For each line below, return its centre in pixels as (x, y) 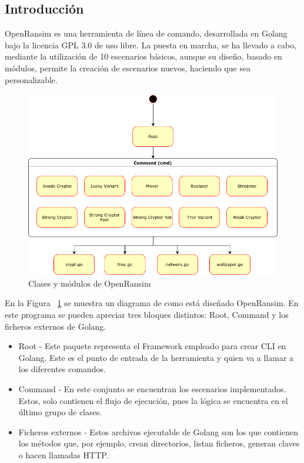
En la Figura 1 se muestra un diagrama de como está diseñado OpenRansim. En (152, 303)
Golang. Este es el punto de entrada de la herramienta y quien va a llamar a (156, 357)
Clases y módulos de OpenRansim (90, 283)
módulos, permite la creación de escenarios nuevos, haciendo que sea (128, 68)
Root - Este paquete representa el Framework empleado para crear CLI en (152, 346)
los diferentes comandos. (62, 369)
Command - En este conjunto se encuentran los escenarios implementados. (152, 388)
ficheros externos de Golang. (56, 326)
